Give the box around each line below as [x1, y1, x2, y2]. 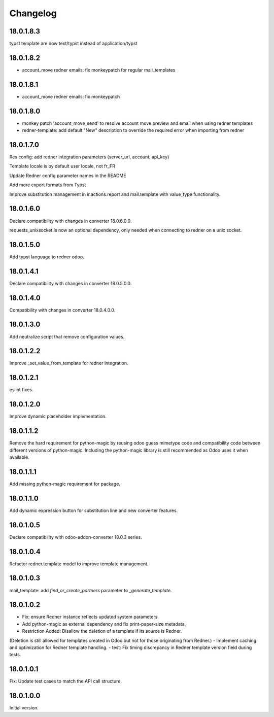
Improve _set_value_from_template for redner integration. [9, 360, 129, 366]
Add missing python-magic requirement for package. [9, 481, 120, 487]
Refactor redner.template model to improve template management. [9, 561, 149, 567]
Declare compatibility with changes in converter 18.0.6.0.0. [9, 218, 132, 224]
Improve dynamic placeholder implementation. [9, 414, 107, 420]
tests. [9, 652, 21, 658]
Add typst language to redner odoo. [9, 254, 84, 260]
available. [9, 454, 30, 460]
